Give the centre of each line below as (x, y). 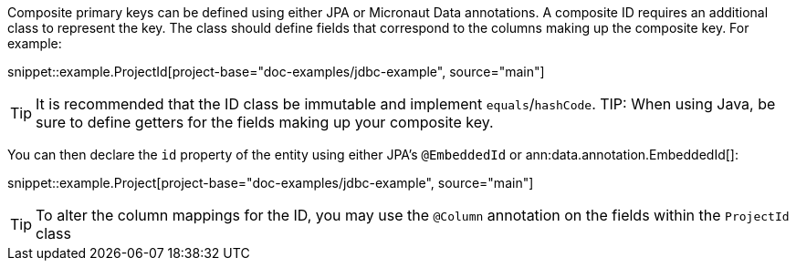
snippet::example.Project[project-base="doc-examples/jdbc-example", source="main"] (271, 183)
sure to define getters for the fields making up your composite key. (265, 122)
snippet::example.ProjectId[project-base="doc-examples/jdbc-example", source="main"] (276, 72)
